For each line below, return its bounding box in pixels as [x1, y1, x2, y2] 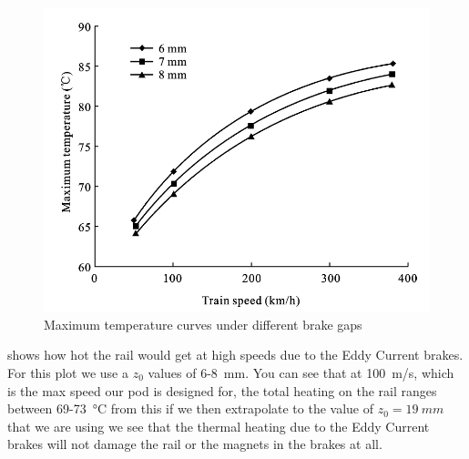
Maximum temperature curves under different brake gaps [44, 314, 362, 333]
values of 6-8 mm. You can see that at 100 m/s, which [148, 362, 454, 382]
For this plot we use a [7, 362, 128, 382]
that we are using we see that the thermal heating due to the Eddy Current [7, 416, 430, 435]
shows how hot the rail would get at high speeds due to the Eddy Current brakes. [7, 345, 464, 364]
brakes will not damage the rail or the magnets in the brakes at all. [7, 434, 382, 454]
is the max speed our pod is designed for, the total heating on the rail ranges [7, 381, 437, 400]
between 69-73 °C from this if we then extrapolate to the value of [7, 399, 374, 418]
